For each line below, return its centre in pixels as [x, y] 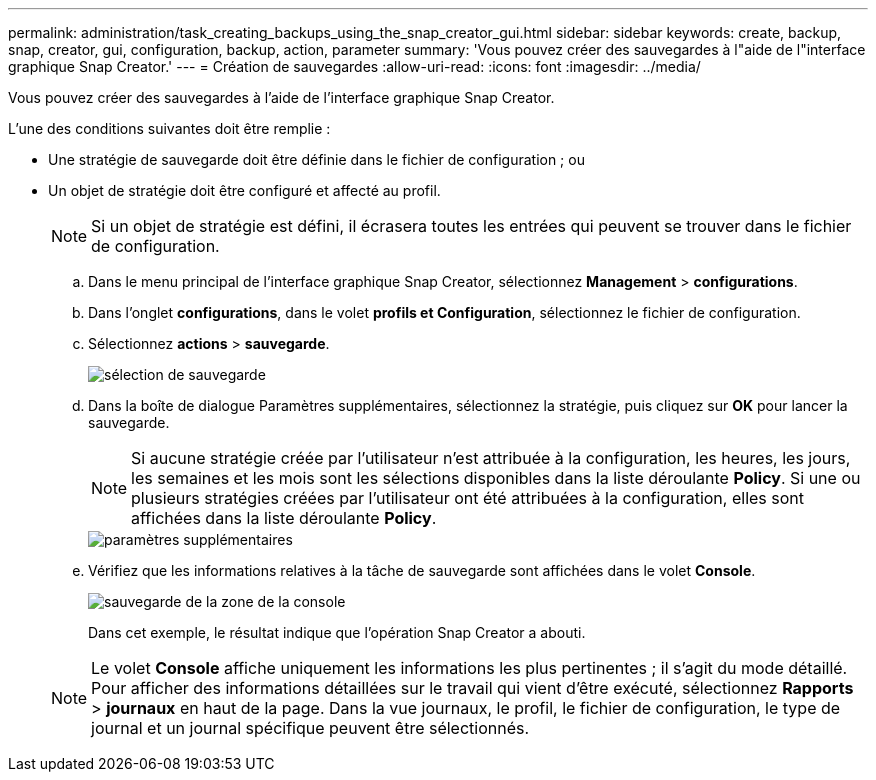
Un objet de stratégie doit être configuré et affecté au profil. [244, 190]
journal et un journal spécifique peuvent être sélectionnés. [310, 728]
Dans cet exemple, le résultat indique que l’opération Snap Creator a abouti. [337, 632]
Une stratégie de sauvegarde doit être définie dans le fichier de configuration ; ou [316, 159]
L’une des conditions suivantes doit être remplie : [169, 128]
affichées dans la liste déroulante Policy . [284, 518]
